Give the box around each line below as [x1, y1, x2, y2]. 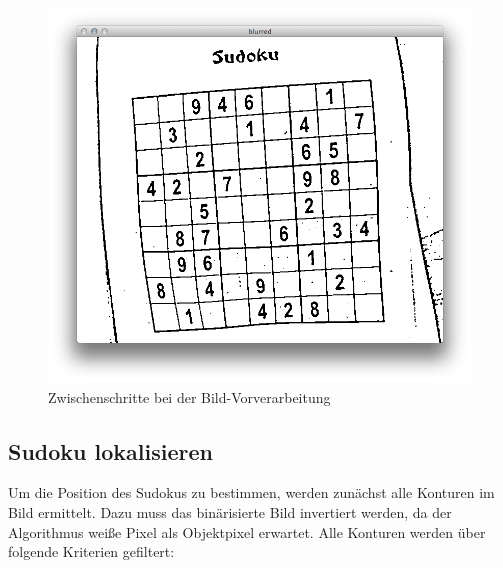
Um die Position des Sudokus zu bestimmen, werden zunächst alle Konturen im [8, 482, 495, 503]
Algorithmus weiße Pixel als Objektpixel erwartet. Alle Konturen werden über [8, 521, 486, 542]
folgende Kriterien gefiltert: [8, 541, 175, 562]
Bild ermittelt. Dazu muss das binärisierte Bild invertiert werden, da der [8, 502, 452, 523]
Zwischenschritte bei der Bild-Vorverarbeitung [48, 386, 331, 407]
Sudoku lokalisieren [8, 435, 213, 466]
